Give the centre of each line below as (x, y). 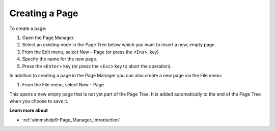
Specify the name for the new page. (60, 59)
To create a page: (28, 28)
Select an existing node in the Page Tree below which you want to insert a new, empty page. (119, 45)
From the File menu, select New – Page (63, 85)
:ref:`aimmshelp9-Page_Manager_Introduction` (71, 120)
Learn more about (29, 110)
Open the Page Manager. (48, 38)
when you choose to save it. (39, 101)
